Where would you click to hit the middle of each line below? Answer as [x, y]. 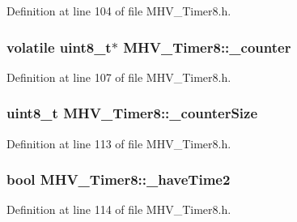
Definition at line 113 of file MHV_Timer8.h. [119, 143]
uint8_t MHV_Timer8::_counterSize [132, 113]
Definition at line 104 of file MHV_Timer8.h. [119, 11]
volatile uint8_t [59, 47]
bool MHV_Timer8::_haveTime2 [119, 179]
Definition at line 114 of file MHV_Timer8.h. [119, 209]
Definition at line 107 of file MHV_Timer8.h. [119, 77]
